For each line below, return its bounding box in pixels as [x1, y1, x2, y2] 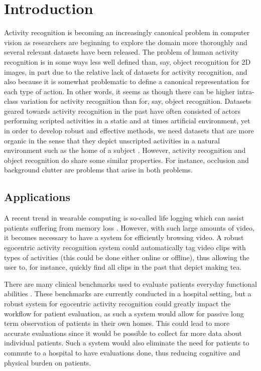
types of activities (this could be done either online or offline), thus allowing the [4, 252, 249, 262]
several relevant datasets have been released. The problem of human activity [4, 47, 239, 57]
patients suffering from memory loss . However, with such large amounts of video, [4, 222, 254, 233]
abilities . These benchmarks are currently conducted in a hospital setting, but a [4, 288, 251, 299]
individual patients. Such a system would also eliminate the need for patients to [4, 337, 249, 348]
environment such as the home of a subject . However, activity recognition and [4, 145, 246, 155]
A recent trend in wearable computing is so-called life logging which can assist [4, 213, 244, 223]
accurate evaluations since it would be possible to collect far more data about [4, 327, 242, 338]
